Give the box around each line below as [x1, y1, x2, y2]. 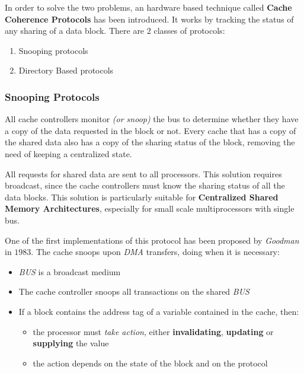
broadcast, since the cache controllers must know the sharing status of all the [5, 179, 285, 192]
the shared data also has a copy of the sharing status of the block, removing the [5, 136, 295, 148]
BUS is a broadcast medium [18, 265, 121, 278]
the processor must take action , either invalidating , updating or [33, 325, 274, 337]
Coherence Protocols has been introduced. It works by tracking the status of [5, 12, 294, 25]
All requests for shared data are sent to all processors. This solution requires [5, 167, 282, 180]
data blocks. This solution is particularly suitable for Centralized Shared [5, 190, 279, 203]
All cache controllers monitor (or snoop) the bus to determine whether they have [5, 113, 299, 125]
